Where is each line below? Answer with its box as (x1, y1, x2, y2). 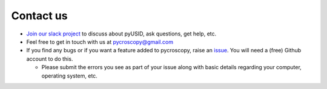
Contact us (11, 9, 68, 22)
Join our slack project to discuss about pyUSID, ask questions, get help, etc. (26, 30, 217, 37)
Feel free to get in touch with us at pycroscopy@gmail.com (26, 38, 174, 45)
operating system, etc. (41, 72, 98, 79)
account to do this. (26, 55, 73, 63)
